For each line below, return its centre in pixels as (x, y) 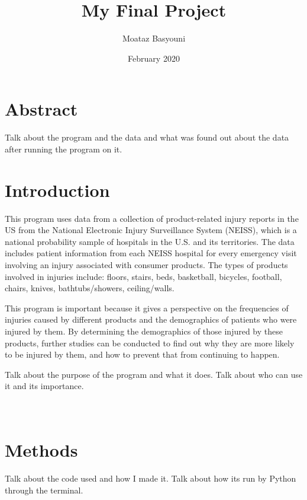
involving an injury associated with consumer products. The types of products (146, 264)
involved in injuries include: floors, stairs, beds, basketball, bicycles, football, (143, 276)
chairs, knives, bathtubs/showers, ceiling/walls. (90, 288)
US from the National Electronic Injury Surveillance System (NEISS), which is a (151, 230)
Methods (41, 450)
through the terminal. (44, 490)
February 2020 (154, 58)
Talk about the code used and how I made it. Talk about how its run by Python (151, 478)
